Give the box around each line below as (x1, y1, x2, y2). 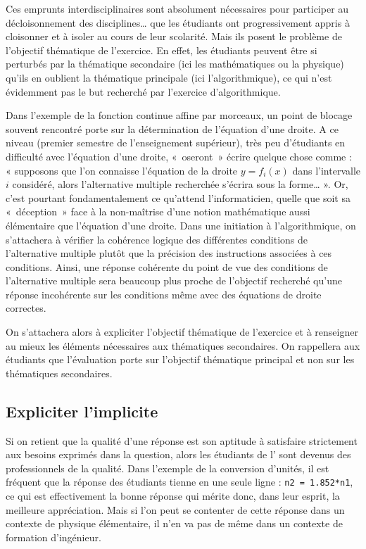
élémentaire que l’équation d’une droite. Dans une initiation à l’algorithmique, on (6, 217, 356, 232)
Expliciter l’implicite (6, 400, 158, 422)
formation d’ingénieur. (6, 529, 101, 544)
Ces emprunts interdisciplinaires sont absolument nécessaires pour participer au (6, 1, 349, 15)
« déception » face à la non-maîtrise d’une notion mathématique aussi (6, 204, 310, 219)
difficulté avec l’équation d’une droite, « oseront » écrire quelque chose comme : (6, 149, 352, 163)
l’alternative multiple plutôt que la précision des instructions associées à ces (6, 246, 332, 260)
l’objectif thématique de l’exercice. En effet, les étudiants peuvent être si (6, 42, 317, 57)
